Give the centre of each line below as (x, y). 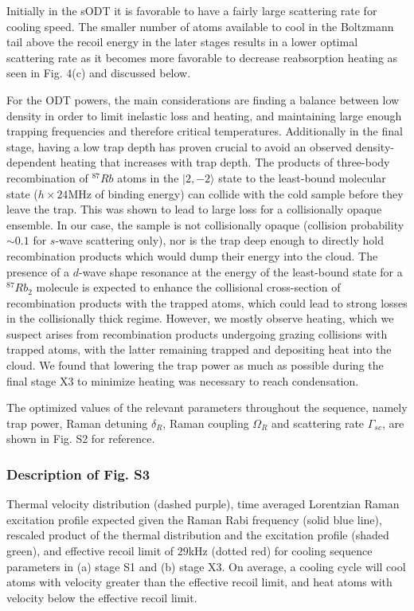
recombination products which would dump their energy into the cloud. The (192, 255)
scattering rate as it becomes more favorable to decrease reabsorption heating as (202, 57)
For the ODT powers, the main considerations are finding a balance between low (203, 99)
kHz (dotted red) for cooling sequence (280, 551)
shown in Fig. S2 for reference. (81, 439)
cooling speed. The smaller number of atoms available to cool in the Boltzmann (200, 26)
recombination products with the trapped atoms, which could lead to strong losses (207, 302)
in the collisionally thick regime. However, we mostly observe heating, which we (200, 318)
